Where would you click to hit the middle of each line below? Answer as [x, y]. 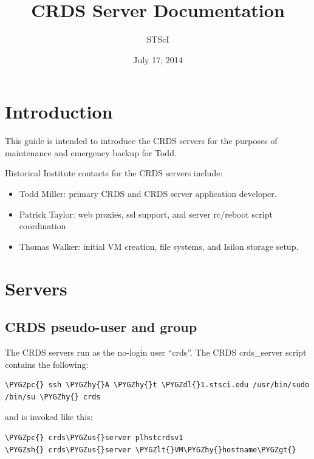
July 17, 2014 [158, 59]
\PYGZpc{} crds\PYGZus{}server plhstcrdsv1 [94, 437]
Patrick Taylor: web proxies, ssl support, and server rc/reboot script [146, 214]
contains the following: [47, 364]
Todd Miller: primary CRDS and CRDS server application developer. [148, 194]
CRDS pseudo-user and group [101, 327]
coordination [43, 226]
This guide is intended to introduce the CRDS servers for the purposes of [141, 141]
